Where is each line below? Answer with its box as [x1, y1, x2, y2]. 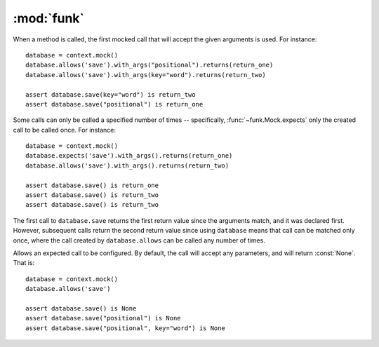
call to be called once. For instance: [13, 125, 116, 134]
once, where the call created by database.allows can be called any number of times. [13, 236, 266, 245]
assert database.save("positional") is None [25, 314, 182, 322]
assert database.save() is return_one [25, 181, 159, 189]
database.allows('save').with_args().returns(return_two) [25, 161, 230, 170]
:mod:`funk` [13, 11, 84, 26]
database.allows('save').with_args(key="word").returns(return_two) [25, 71, 266, 79]
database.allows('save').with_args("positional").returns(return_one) [25, 61, 274, 69]
